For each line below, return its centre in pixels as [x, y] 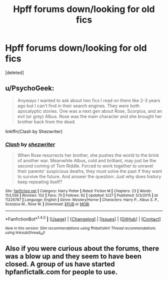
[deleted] [14, 72]
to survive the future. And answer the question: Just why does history [89, 177]
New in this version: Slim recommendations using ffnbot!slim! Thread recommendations [80, 228]
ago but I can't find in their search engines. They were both [78, 106]
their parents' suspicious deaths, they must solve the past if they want [90, 171]
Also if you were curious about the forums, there [82, 249]
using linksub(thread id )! [25, 233]
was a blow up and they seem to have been [73, 256]
